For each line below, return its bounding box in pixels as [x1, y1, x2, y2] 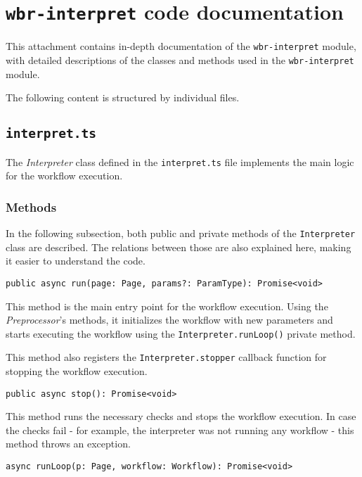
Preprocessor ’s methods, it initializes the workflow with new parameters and [6, 312, 333, 327]
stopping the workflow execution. [6, 364, 148, 378]
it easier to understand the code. [6, 253, 146, 268]
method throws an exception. [6, 436, 131, 451]
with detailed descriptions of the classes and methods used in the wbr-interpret [6, 52, 354, 67]
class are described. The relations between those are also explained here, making [6, 239, 351, 254]
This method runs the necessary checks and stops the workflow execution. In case [6, 409, 356, 424]
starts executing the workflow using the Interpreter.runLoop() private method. [6, 326, 356, 341]
